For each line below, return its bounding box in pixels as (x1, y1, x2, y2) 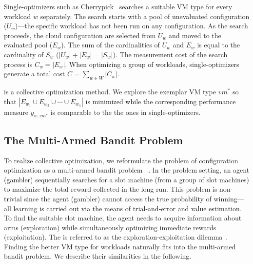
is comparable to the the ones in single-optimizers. (50, 107, 201, 117)
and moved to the (169, 30, 221, 40)
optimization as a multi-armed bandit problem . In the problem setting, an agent (4, 165, 250, 175)
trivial (4, 193, 22, 203)
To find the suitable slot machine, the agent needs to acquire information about (4, 213, 242, 223)
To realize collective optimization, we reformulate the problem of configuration (4, 155, 238, 165)
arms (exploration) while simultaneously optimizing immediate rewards (4, 222, 216, 232)
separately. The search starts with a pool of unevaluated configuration (40, 11, 250, 21)
